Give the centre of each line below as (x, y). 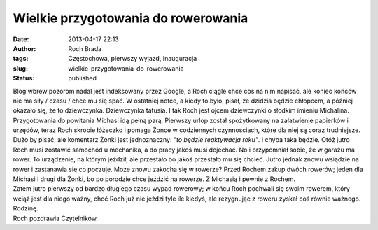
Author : (24, 48)
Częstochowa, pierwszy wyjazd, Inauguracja (133, 59)
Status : (24, 78)
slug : (20, 68)
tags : (21, 59)
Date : (21, 39)
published (83, 78)
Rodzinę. (26, 208)
